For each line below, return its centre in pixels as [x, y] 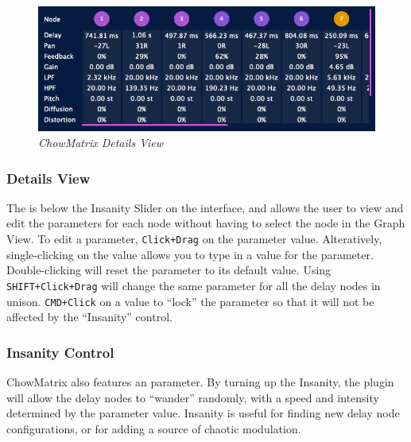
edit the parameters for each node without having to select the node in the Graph [206, 223]
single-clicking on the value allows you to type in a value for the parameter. [190, 254]
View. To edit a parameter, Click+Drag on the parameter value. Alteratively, [194, 239]
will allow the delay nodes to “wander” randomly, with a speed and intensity [193, 397]
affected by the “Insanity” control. [89, 317]
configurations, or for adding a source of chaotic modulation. [154, 428]
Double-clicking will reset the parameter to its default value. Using [169, 270]
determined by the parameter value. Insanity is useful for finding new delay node [203, 413]
